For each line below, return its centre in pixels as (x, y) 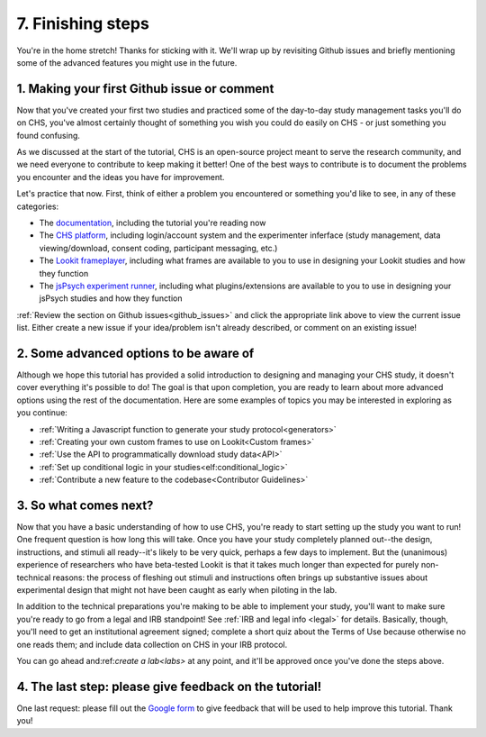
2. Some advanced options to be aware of (135, 353)
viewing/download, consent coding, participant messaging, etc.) (158, 248)
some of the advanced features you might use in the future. (127, 62)
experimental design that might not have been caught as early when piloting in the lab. (177, 589)
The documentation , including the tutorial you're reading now (153, 223)
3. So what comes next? (85, 505)
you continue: (42, 413)
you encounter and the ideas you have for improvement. (121, 177)
